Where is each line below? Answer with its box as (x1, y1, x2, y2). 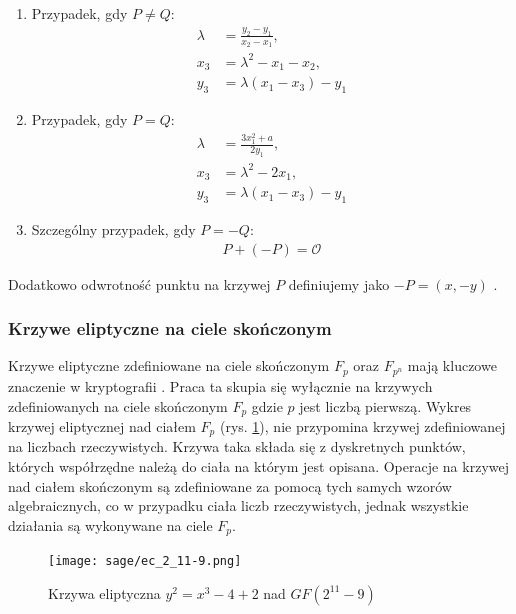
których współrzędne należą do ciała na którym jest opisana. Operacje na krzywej (8, 456, 509, 477)
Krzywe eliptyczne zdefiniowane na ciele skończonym (8, 355, 330, 376)
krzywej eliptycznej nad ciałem (8, 415, 196, 436)
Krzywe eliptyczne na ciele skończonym (8, 316, 332, 341)
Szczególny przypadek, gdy (31, 219, 196, 240)
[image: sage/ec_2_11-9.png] (48, 554, 242, 569)
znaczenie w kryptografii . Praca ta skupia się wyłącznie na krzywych (8, 375, 433, 396)
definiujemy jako (288, 273, 390, 294)
